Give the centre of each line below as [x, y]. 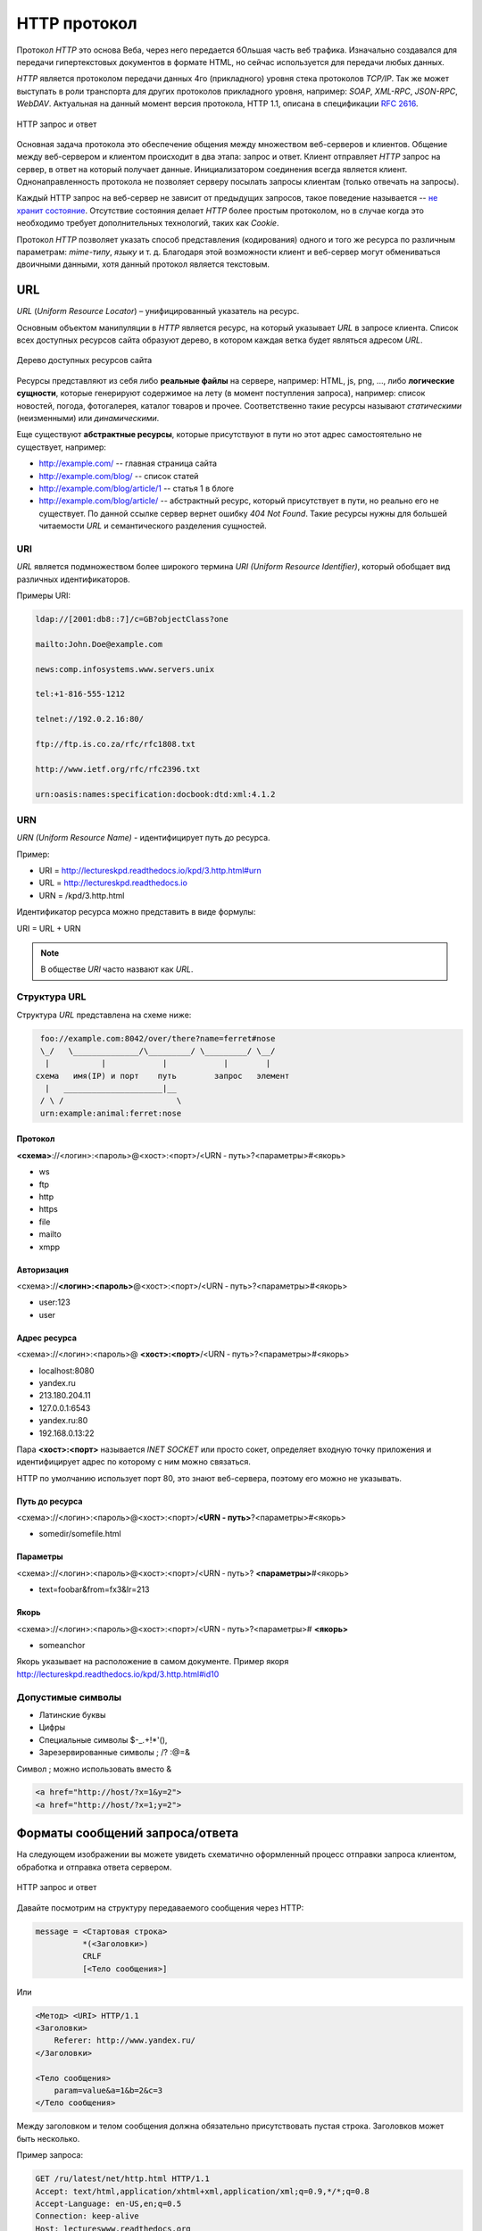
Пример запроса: [50, 2155]
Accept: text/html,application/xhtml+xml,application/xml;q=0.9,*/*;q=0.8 [203, 2191]
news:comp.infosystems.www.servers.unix [125, 669]
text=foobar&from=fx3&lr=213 [94, 1589]
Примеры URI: [44, 596]
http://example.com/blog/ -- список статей [119, 476]
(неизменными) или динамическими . [88, 419]
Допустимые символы [69, 1697]
